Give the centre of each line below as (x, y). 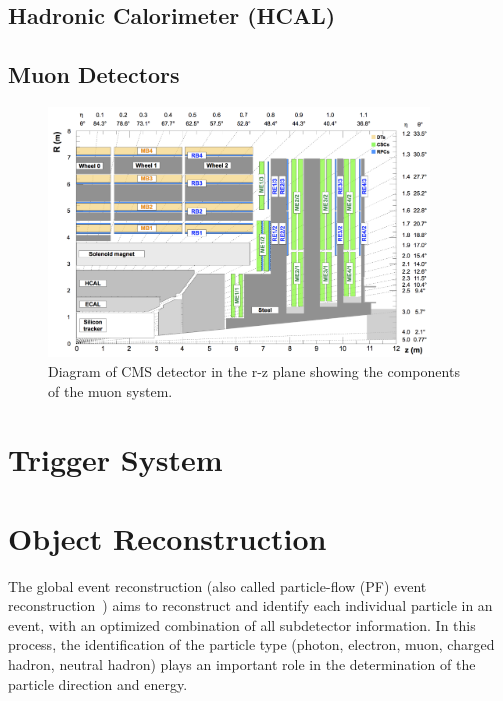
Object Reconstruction (167, 537)
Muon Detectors (94, 74)
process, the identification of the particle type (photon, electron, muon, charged (251, 644)
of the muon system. (110, 390)
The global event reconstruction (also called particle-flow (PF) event (217, 585)
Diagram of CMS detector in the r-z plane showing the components (254, 370)
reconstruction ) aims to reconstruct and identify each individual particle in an (250, 605)
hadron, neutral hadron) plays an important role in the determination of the (242, 664)
